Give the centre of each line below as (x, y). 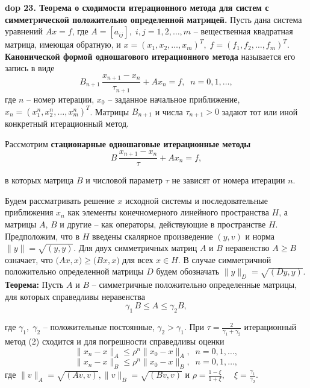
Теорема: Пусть (34, 285)
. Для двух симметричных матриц (135, 248)
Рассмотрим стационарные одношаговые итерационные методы (128, 144)
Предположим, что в (42, 236)
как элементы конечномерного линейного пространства (168, 212)
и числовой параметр (124, 180)
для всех (138, 259)
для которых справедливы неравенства (75, 296)
